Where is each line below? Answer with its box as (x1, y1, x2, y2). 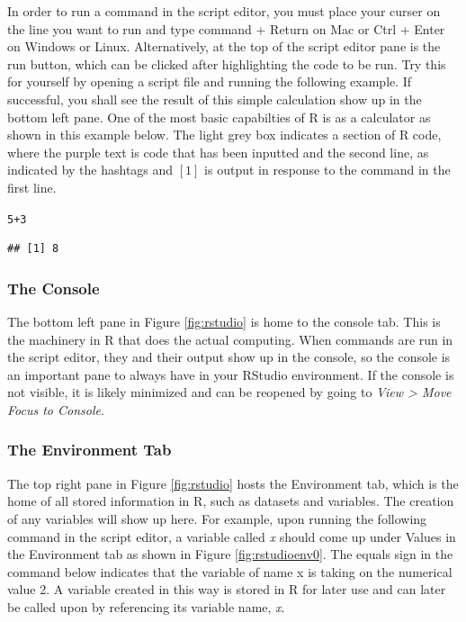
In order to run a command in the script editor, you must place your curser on (7, 2, 441, 20)
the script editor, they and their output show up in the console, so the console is (7, 347, 451, 366)
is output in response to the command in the (204, 160, 451, 179)
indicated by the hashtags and (7, 160, 174, 179)
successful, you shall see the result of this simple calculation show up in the (7, 89, 422, 108)
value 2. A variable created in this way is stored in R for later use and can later (7, 580, 446, 599)
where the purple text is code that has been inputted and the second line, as (7, 142, 429, 161)
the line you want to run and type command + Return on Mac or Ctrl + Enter (7, 19, 445, 38)
